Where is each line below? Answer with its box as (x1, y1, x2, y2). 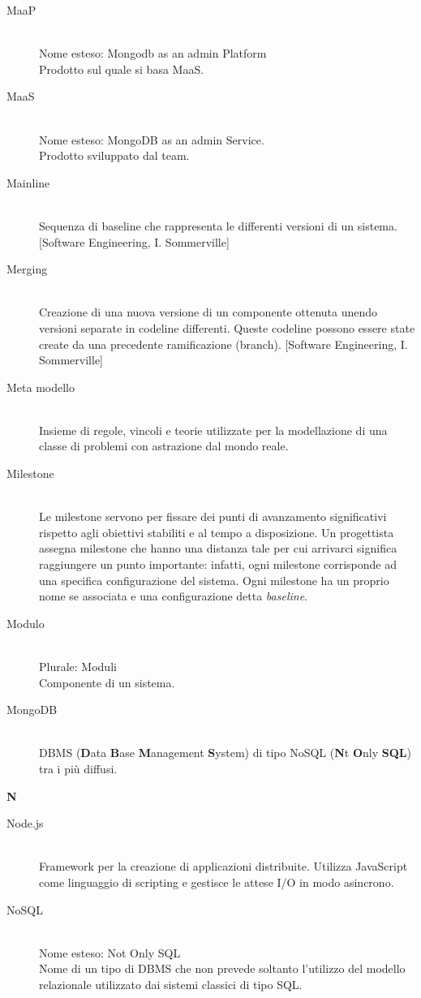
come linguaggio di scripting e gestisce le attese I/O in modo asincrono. (39, 873, 394, 890)
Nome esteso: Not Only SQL (39, 944, 181, 961)
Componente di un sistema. (39, 673, 175, 690)
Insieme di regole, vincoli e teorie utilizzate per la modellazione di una (39, 421, 388, 438)
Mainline (6, 174, 50, 191)
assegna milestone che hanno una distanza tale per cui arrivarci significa (39, 540, 397, 557)
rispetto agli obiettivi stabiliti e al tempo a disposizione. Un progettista (39, 523, 394, 540)
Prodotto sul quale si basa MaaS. (39, 60, 204, 77)
